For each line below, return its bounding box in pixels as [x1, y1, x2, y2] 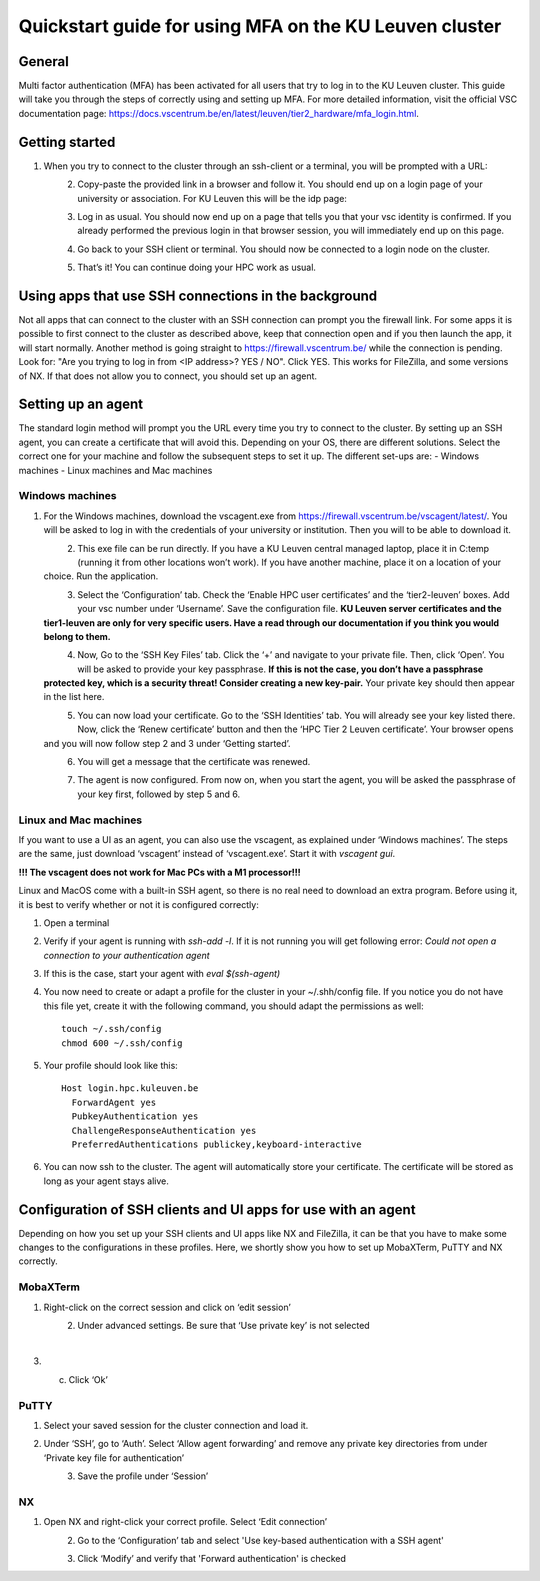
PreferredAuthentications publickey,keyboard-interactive [71, 1138, 362, 1150]
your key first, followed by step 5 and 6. [77, 788, 241, 800]
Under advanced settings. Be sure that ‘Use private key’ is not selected [77, 1319, 370, 1331]
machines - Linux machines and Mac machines [18, 464, 213, 476]
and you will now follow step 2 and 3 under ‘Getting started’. [43, 737, 291, 749]
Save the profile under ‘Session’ [77, 1470, 209, 1482]
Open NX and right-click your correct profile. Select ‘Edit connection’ [43, 1516, 328, 1528]
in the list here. [43, 691, 105, 703]
